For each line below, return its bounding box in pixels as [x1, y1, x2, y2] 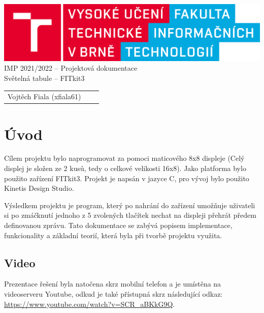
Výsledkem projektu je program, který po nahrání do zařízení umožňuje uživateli [4, 200, 255, 210]
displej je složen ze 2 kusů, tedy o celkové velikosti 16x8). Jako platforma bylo [4, 163, 246, 174]
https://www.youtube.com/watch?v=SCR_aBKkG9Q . [4, 298, 175, 309]
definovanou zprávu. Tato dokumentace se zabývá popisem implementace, [4, 220, 233, 231]
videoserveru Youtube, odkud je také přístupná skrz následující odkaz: [4, 289, 223, 299]
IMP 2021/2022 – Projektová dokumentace [4, 63, 138, 73]
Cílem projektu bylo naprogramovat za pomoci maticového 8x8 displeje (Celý [4, 153, 245, 163]
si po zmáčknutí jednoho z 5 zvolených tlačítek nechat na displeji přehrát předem [4, 210, 256, 220]
